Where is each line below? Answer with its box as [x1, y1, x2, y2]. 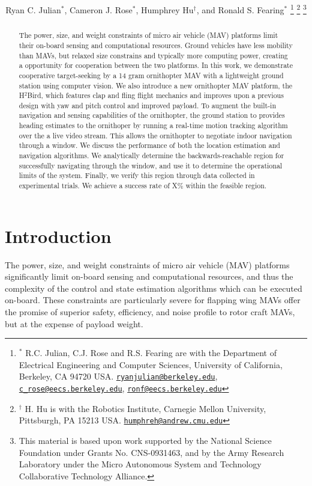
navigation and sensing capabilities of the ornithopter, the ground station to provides [19, 110, 285, 120]
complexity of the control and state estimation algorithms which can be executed [5, 281, 302, 294]
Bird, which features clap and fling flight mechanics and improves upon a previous [27, 90, 284, 100]
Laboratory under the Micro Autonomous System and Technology [19, 458, 262, 470]
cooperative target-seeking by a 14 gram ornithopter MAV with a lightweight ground [19, 70, 284, 80]
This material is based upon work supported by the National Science [19, 434, 272, 446]
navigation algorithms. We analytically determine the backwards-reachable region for [19, 150, 284, 161]
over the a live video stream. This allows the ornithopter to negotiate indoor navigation [19, 130, 292, 140]
